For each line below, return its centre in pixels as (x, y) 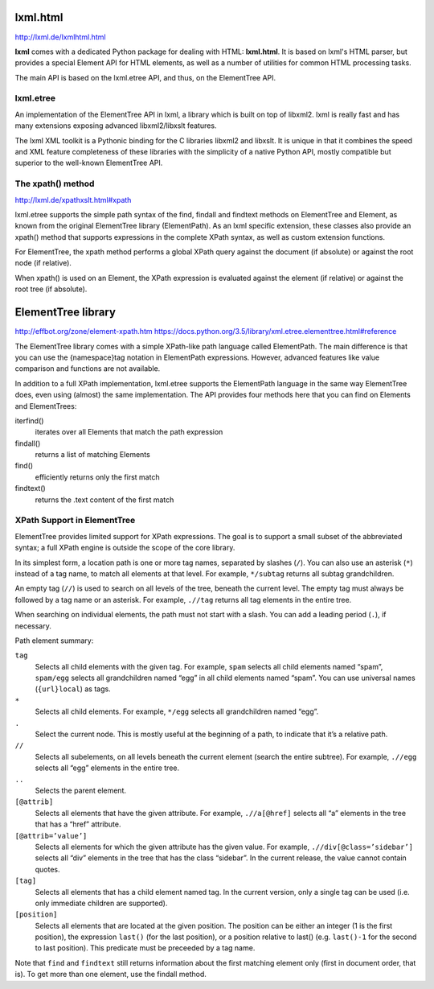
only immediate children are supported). (101, 903)
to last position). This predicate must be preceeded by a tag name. (145, 948)
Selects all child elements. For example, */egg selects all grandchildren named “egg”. (177, 711)
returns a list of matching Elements (92, 455)
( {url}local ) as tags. (73, 689)
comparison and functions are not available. (88, 369)
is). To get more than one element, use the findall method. (111, 975)
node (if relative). (43, 263)
